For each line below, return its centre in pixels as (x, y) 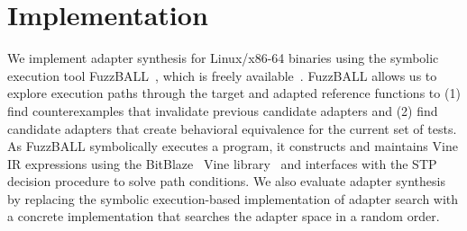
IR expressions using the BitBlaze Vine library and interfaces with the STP (222, 163)
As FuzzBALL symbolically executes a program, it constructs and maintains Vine (233, 146)
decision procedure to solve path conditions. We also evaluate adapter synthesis (226, 181)
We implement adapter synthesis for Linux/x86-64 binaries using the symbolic (223, 58)
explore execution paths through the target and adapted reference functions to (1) (234, 93)
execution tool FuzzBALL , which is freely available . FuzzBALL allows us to (222, 75)
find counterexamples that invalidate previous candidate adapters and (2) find (223, 110)
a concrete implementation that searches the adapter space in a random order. (224, 216)
